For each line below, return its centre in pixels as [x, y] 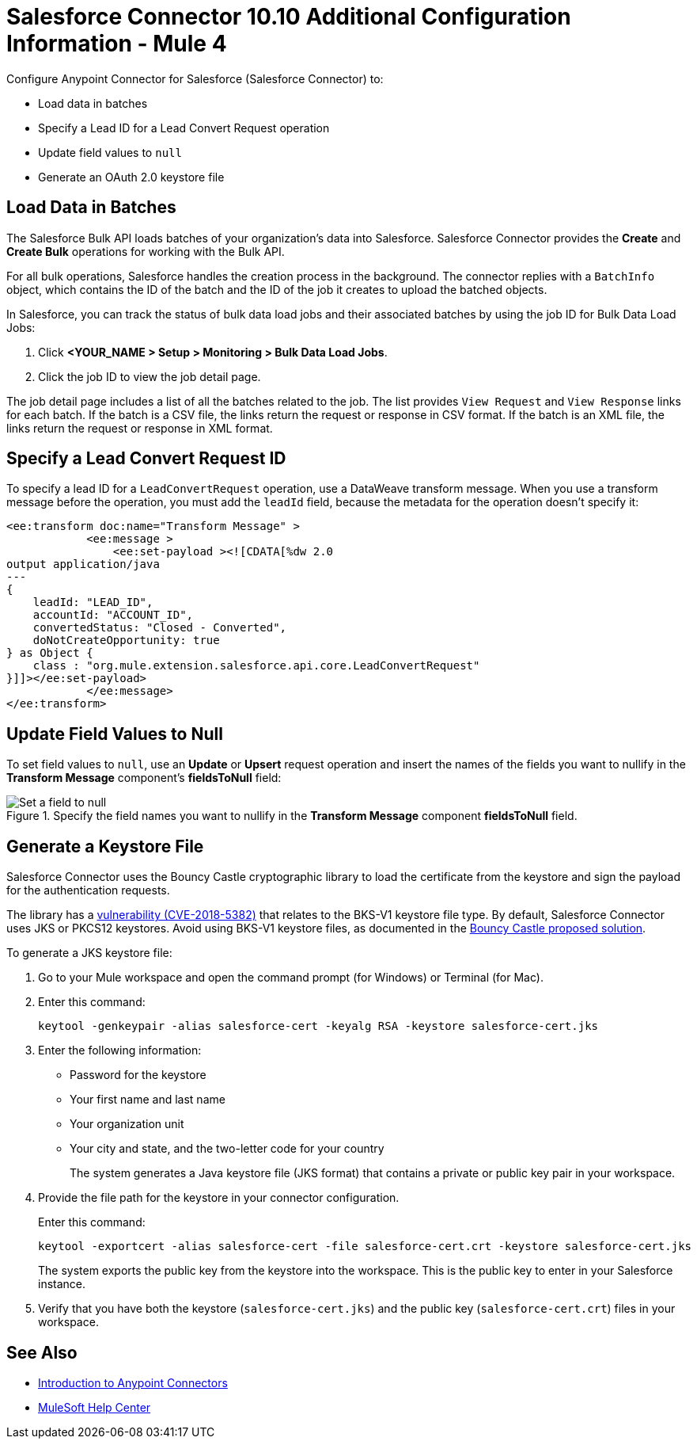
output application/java [83, 564]
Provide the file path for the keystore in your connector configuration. [219, 1198]
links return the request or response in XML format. [140, 428]
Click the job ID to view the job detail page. [150, 376]
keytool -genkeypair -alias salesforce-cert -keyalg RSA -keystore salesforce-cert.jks [318, 1026]
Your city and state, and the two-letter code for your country [227, 1149]
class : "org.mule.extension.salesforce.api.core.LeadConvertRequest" [256, 666]
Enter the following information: [120, 1050]
